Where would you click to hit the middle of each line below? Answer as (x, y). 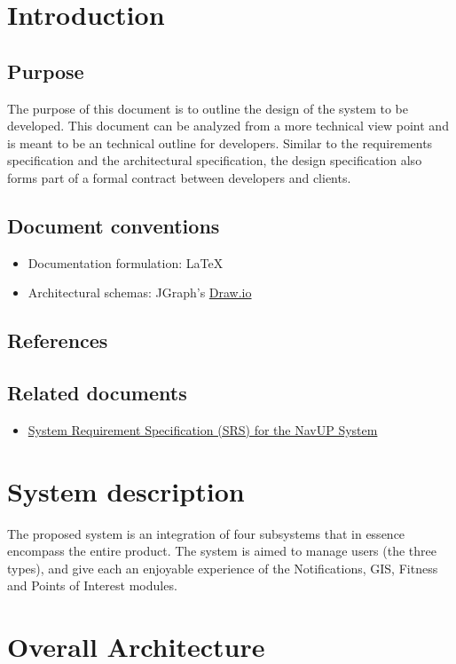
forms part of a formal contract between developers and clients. (179, 177)
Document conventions (114, 225)
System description (126, 490)
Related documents (97, 393)
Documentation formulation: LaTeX (126, 262)
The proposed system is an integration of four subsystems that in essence (206, 533)
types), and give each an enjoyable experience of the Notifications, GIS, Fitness (223, 568)
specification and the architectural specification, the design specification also (215, 160)
